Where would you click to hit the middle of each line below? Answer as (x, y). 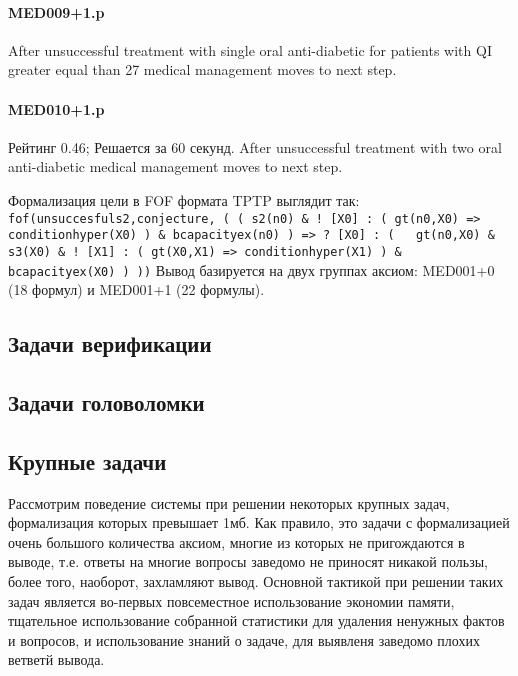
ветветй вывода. (56, 659)
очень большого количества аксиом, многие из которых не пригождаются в (236, 541)
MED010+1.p (56, 108)
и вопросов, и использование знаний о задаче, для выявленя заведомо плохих (244, 639)
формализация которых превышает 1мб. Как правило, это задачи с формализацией (259, 522)
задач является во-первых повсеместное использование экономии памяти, (231, 600)
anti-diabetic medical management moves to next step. (175, 166)
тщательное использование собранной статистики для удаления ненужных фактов (256, 620)
